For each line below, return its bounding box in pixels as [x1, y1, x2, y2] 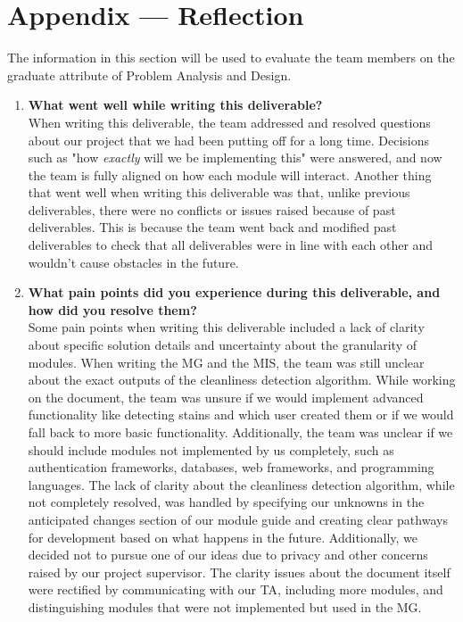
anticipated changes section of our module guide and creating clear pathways [28, 510, 448, 528]
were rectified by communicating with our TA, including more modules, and [28, 580, 443, 599]
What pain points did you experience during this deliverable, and [28, 283, 441, 302]
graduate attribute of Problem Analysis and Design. [7, 65, 292, 84]
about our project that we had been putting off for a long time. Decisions [28, 130, 430, 149]
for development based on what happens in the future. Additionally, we [28, 527, 418, 546]
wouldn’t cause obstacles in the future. [28, 253, 239, 271]
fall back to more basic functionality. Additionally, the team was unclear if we [28, 423, 453, 441]
